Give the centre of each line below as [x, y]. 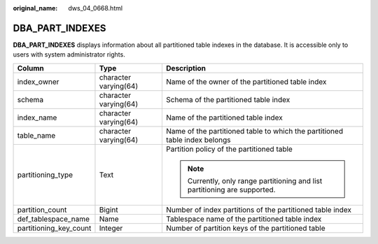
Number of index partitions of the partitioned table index [259, 210]
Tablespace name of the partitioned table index [244, 219]
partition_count [42, 210]
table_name [36, 135]
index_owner [38, 82]
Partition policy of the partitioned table [229, 149]
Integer [111, 228]
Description [186, 68]
